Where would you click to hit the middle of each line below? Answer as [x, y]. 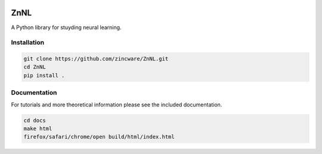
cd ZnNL [35, 67]
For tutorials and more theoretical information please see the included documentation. [117, 105]
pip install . [44, 75]
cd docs [35, 120]
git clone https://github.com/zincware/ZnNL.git [96, 59]
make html [38, 128]
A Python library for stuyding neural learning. [66, 27]
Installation [28, 43]
